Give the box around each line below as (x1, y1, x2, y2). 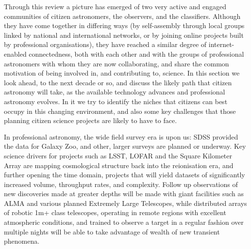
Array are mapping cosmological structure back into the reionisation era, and (4, 160, 234, 170)
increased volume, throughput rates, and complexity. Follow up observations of (4, 179, 238, 189)
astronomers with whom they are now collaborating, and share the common (4, 58, 229, 68)
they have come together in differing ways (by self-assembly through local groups (4, 20, 245, 31)
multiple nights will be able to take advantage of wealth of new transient (4, 226, 220, 236)
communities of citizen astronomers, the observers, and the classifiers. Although (4, 11, 241, 21)
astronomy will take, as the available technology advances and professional (4, 87, 225, 97)
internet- (208, 39, 234, 49)
